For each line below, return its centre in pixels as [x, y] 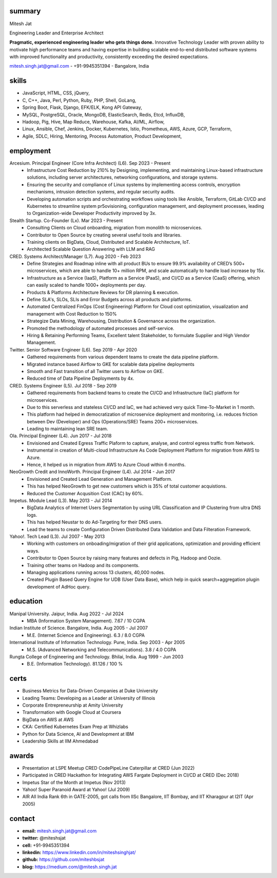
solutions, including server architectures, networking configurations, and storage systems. [122, 178]
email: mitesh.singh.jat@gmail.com [60, 831]
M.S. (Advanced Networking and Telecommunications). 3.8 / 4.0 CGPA [102, 650]
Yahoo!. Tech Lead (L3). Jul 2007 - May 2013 [57, 536]
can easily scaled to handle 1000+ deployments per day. [86, 285]
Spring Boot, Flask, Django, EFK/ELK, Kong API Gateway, [82, 107]
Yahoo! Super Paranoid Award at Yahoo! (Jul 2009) [76, 790]
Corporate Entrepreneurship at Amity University [73, 705]
